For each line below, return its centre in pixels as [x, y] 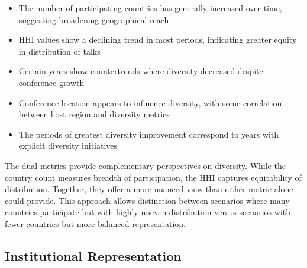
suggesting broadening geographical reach [94, 19]
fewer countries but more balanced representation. [96, 223]
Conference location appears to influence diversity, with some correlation [150, 102]
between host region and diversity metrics [94, 114]
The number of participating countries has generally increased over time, [150, 8]
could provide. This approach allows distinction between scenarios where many [147, 200]
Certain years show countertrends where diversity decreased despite [141, 71]
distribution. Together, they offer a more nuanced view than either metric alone [149, 189]
